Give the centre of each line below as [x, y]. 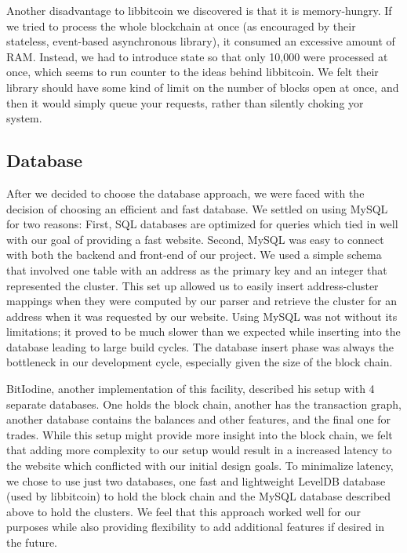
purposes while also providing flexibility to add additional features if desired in [196, 527]
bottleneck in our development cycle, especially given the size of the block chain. [200, 362]
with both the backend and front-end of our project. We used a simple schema [194, 255]
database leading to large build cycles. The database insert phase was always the [200, 346]
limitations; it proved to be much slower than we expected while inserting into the [203, 331]
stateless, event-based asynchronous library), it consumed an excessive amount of [201, 41]
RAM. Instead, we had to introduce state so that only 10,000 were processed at [197, 56]
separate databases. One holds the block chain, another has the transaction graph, [204, 404]
